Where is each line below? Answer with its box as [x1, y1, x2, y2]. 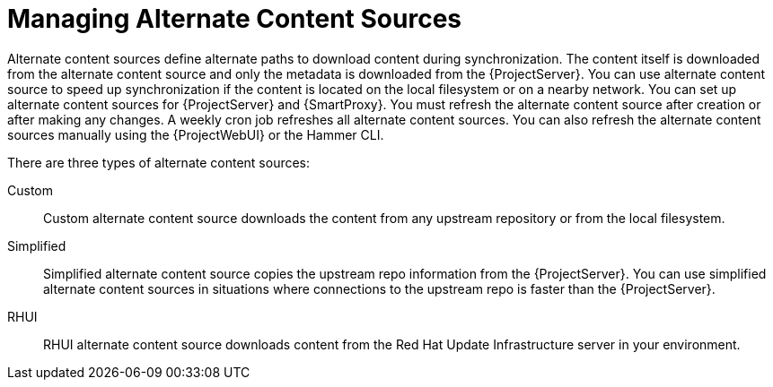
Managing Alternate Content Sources [7, 4, 461, 34]
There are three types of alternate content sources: [7, 154, 311, 170]
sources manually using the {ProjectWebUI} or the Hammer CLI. [7, 126, 384, 142]
